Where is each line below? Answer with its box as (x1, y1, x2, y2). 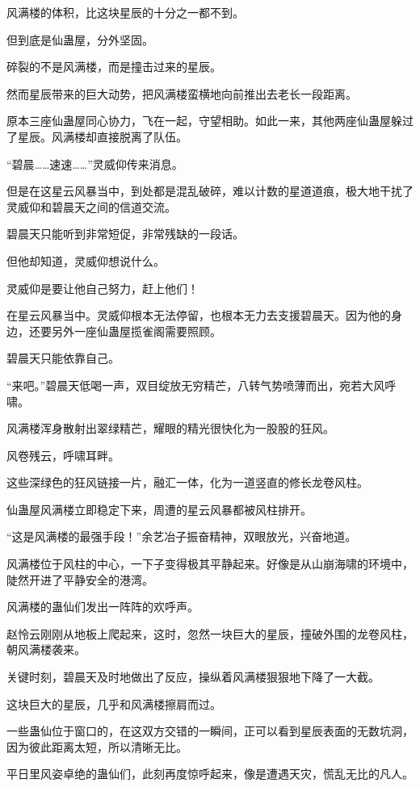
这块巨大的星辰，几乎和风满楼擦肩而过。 (6, 695, 221, 712)
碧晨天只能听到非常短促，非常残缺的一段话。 (6, 225, 244, 242)
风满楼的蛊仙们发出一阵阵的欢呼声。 (6, 598, 199, 615)
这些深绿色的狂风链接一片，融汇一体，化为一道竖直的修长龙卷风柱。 (6, 474, 368, 491)
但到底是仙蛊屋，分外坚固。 (6, 31, 153, 48)
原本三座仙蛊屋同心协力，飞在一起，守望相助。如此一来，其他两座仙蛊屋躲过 (6, 112, 414, 129)
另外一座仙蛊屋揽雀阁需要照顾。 (51, 322, 221, 339)
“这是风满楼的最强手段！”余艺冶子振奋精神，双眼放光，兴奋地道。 (6, 528, 357, 545)
